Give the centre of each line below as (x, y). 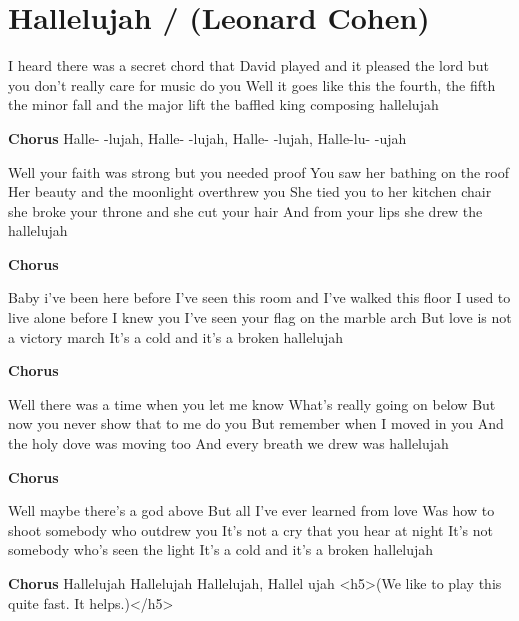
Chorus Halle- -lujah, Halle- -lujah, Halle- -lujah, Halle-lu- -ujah (207, 137)
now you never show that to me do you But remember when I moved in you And (256, 423)
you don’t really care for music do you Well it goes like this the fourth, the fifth (252, 84)
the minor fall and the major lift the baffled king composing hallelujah (223, 104)
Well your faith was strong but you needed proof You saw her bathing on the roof (258, 171)
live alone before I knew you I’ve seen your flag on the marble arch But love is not (260, 317)
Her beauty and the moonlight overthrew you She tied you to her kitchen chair (250, 191)
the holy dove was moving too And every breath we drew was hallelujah (228, 443)
